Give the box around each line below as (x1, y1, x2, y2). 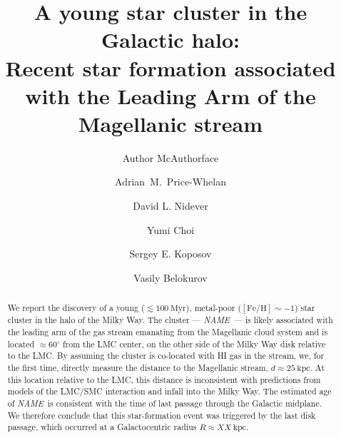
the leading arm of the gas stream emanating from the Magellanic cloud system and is (7, 325, 328, 337)
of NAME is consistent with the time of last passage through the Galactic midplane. (7, 397, 322, 409)
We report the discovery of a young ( (7, 302, 145, 314)
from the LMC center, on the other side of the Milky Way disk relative (62, 337, 326, 350)
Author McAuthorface (122, 150, 219, 165)
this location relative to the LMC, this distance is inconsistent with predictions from (7, 373, 321, 385)
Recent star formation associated (5, 53, 336, 82)
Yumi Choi (146, 222, 195, 237)
